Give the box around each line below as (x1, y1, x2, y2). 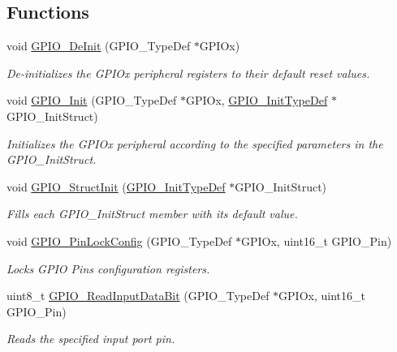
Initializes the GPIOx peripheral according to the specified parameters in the (6, 135, 383, 152)
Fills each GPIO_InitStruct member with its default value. (6, 205, 298, 222)
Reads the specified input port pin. (6, 330, 175, 347)
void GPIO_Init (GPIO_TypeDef (6, 92, 177, 109)
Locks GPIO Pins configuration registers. (6, 260, 210, 277)
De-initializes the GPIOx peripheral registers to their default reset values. (6, 64, 370, 81)
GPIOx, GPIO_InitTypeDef (185, 92, 328, 109)
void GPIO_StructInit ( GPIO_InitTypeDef (6, 178, 226, 195)
